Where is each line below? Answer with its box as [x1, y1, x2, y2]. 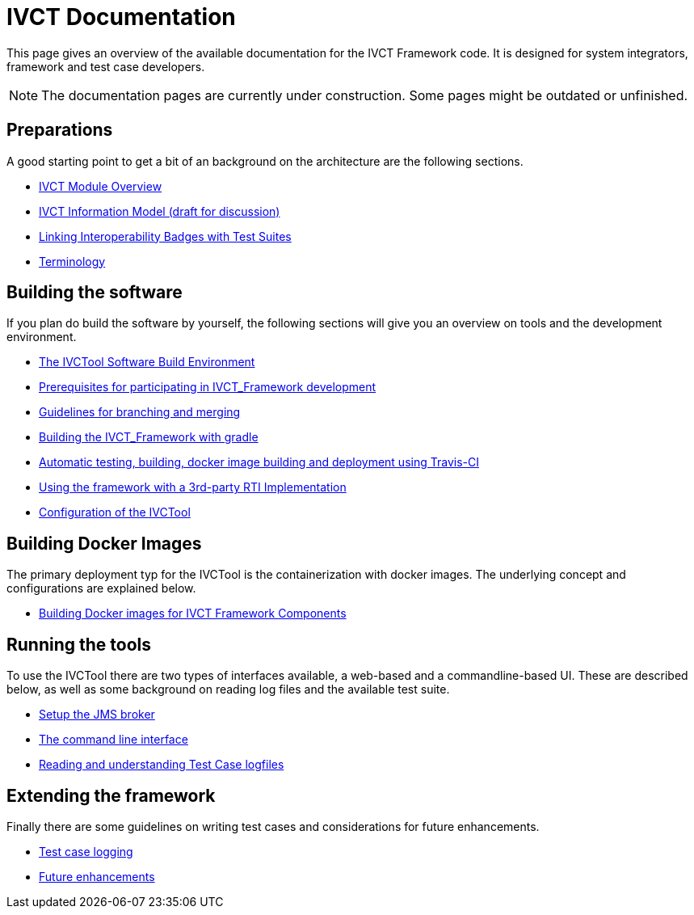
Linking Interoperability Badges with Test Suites [39, 229, 292, 243]
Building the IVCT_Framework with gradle [39, 430, 259, 445]
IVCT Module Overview [39, 179, 162, 193]
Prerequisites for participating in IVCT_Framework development [39, 380, 376, 394]
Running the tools [6, 634, 152, 655]
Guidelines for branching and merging [39, 405, 241, 420]
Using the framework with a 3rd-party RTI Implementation [39, 480, 347, 495]
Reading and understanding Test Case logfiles [39, 757, 284, 772]
